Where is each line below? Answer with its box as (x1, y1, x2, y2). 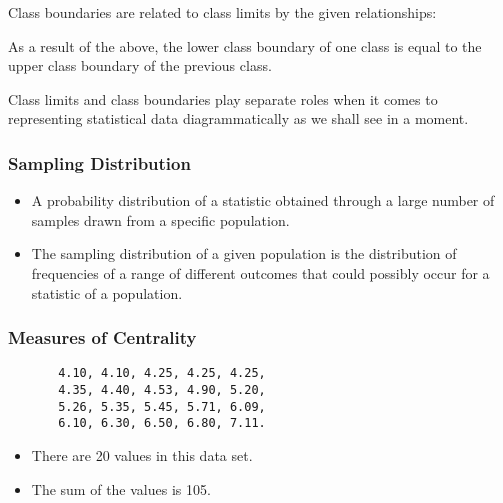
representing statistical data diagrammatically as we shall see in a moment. (8, 108, 469, 129)
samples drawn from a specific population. (31, 209, 290, 230)
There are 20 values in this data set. (31, 445, 253, 465)
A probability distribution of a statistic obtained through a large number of (31, 190, 495, 211)
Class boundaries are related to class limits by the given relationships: (8, 2, 437, 22)
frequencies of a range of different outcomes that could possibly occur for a (31, 262, 490, 283)
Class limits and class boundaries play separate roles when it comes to (8, 88, 438, 109)
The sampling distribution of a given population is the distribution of (31, 243, 457, 264)
